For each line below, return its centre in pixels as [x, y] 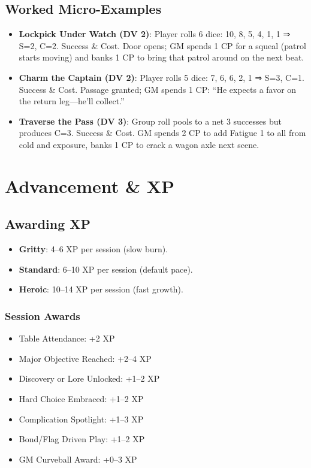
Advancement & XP [90, 185]
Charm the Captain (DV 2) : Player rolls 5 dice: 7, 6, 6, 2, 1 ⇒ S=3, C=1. [161, 77]
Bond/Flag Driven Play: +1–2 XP [82, 439]
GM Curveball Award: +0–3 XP [78, 459]
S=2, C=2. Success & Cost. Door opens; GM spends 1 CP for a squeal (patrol [162, 45]
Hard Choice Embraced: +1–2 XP [81, 398]
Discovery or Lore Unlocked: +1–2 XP [89, 378]
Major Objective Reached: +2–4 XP [85, 358]
